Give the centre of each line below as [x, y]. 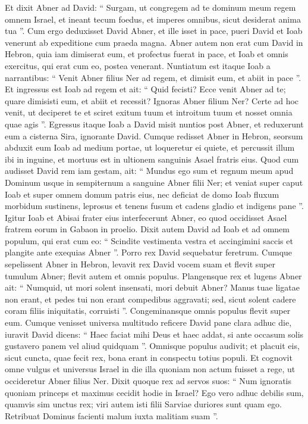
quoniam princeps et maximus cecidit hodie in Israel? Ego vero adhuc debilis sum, [154, 392]
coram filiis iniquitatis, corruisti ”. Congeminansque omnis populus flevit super [148, 311]
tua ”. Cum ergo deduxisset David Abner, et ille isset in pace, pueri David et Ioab [154, 31]
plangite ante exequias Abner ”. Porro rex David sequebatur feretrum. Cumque [149, 252]
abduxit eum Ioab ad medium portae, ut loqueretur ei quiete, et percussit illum [150, 147]
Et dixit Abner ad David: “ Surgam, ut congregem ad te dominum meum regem [150, 7]
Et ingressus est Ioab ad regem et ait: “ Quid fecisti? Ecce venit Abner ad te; [145, 89]
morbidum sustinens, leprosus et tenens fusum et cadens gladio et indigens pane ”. [154, 206]
